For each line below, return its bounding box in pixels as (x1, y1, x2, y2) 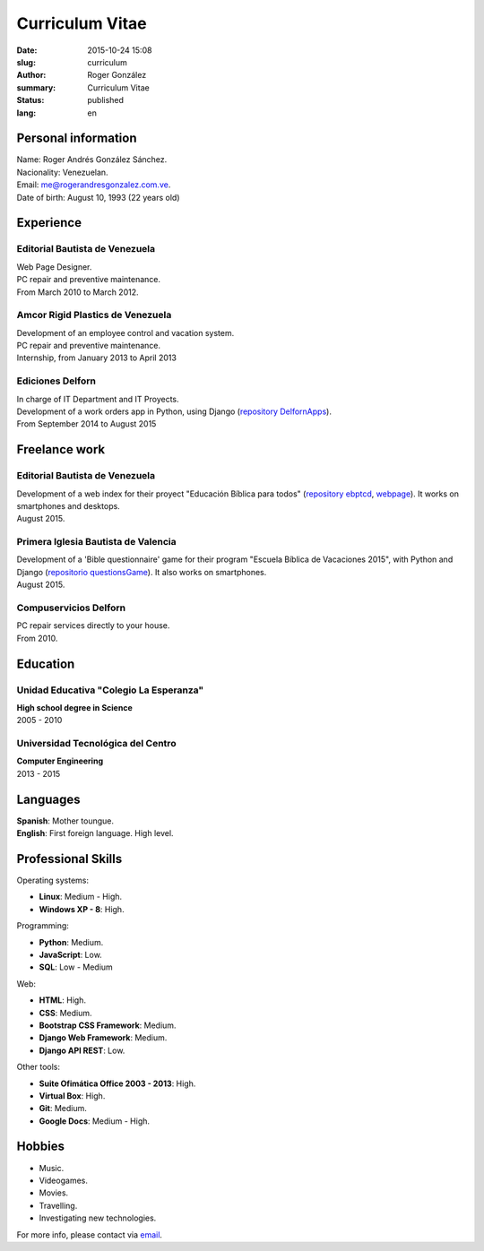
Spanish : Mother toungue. (16, 815, 115, 826)
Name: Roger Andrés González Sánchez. (16, 154, 168, 165)
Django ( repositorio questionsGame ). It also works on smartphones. (16, 566, 267, 577)
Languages (16, 791, 81, 807)
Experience (16, 215, 82, 230)
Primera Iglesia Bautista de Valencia (16, 536, 177, 548)
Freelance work (16, 442, 106, 457)
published (87, 95, 125, 106)
